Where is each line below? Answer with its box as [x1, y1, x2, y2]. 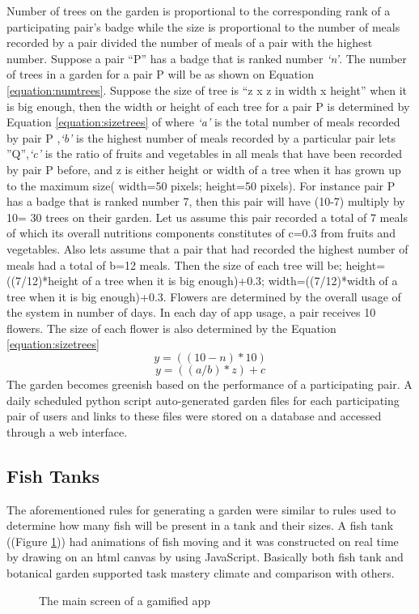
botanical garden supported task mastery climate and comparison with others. [6, 565, 395, 582]
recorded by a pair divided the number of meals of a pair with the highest [6, 34, 373, 51]
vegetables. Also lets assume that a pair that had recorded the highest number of [6, 240, 408, 257]
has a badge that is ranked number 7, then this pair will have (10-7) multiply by [6, 193, 405, 210]
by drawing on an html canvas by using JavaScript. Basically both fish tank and [6, 548, 404, 565]
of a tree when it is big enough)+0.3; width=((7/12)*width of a [82, 272, 398, 289]
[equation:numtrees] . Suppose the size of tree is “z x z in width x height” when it [6, 81, 408, 98]
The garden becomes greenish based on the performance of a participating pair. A [6, 376, 413, 393]
